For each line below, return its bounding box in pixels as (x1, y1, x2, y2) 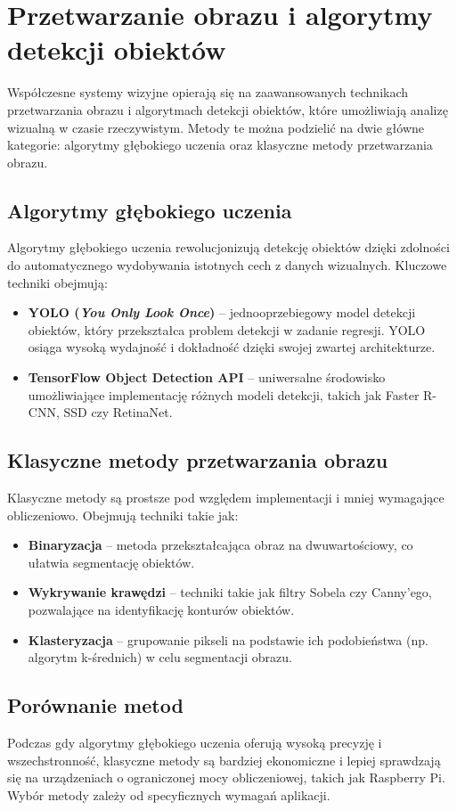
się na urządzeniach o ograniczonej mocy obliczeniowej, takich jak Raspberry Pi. (7, 768, 445, 787)
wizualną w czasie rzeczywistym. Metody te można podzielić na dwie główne (7, 118, 424, 136)
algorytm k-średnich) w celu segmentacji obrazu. (28, 648, 292, 667)
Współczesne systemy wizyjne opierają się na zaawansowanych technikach (7, 83, 409, 102)
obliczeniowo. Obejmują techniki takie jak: (7, 505, 239, 524)
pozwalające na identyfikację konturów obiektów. (28, 601, 295, 618)
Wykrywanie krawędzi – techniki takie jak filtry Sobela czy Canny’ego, (28, 583, 432, 601)
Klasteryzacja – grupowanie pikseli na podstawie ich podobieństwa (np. (28, 630, 428, 649)
